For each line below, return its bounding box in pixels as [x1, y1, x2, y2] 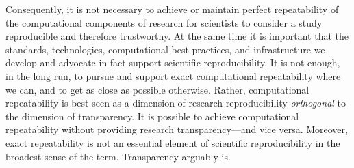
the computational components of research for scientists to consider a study [5, 15, 323, 29]
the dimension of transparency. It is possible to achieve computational [5, 109, 299, 123]
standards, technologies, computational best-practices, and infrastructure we [5, 42, 325, 56]
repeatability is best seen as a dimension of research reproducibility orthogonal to [5, 96, 346, 110]
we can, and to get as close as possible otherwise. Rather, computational [5, 82, 309, 96]
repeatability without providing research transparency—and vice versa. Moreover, [5, 122, 348, 137]
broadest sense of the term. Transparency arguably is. [5, 149, 231, 163]
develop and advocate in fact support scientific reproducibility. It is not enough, [5, 55, 340, 70]
